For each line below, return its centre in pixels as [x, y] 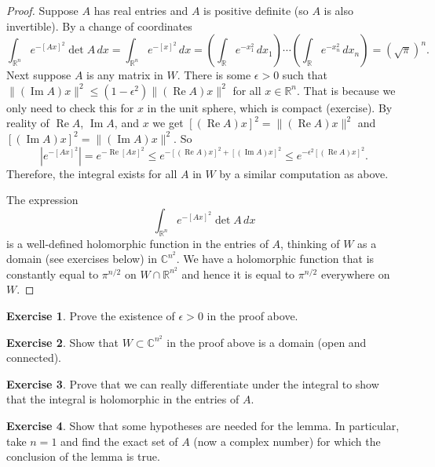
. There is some [214, 75]
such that [305, 75]
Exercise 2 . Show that [63, 342]
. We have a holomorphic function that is [275, 259]
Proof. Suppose [42, 10]
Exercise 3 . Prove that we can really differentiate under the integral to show [193, 383]
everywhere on [355, 274]
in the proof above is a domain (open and [267, 342]
